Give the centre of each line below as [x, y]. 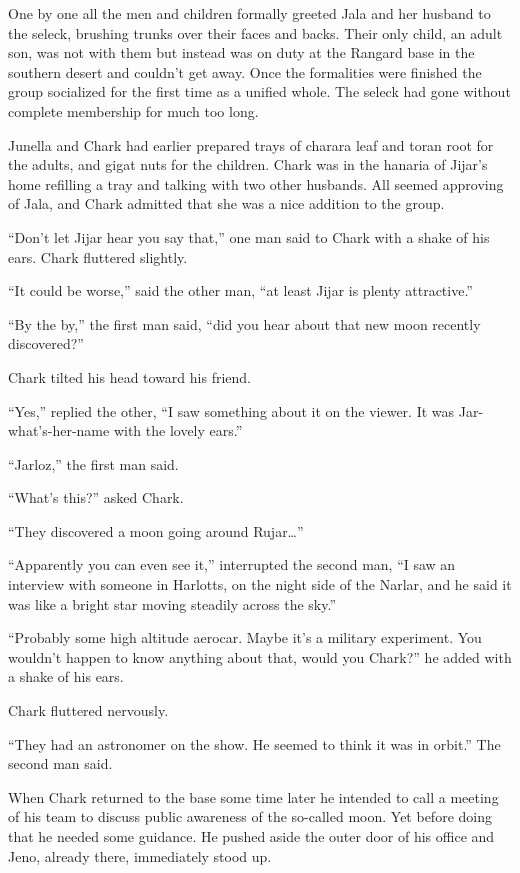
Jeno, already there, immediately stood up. [140, 855]
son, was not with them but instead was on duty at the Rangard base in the [241, 52]
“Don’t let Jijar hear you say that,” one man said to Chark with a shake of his [249, 236]
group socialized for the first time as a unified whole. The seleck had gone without [259, 91]
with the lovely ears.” [178, 430]
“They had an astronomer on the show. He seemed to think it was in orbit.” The [254, 743]
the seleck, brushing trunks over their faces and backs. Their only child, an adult [255, 32]
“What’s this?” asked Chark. [96, 497]
